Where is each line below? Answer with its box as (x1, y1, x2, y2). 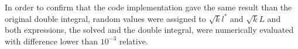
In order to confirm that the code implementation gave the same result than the (5, 1, 292, 13)
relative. (119, 35, 148, 47)
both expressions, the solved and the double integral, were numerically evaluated (5, 24, 294, 36)
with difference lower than (5, 35, 98, 47)
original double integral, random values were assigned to (5, 12, 206, 24)
